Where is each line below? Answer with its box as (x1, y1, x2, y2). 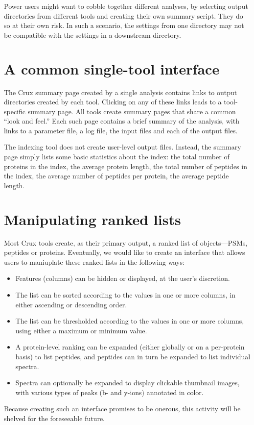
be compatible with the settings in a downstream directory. (4, 29, 182, 40)
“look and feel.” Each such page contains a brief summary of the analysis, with (4, 116, 239, 126)
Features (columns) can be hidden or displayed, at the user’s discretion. (15, 273, 230, 283)
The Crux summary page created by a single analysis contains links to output (4, 87, 237, 97)
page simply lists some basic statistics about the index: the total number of (4, 151, 230, 162)
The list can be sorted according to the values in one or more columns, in (15, 289, 235, 300)
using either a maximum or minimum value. (15, 325, 147, 335)
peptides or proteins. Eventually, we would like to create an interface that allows (4, 247, 245, 257)
